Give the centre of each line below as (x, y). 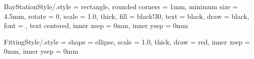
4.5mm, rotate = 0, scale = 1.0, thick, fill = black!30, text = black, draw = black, (127, 16)
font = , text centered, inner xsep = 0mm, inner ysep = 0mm (96, 25)
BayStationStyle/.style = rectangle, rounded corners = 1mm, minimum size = (121, 6)
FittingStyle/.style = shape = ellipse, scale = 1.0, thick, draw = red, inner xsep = (127, 41)
